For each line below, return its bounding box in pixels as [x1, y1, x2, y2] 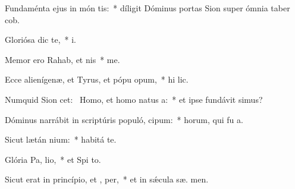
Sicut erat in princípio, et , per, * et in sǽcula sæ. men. [5, 173, 209, 185]
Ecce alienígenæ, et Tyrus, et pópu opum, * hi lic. [5, 73, 189, 86]
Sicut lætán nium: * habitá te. [5, 133, 117, 146]
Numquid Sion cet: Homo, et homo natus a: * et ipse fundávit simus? [5, 93, 263, 105]
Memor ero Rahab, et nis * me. [5, 53, 120, 65]
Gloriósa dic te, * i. [5, 33, 76, 46]
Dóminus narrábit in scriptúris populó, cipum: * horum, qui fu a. [5, 113, 243, 125]
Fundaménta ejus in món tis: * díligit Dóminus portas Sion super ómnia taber [5, 2, 290, 14]
